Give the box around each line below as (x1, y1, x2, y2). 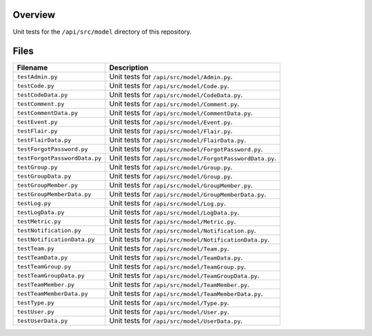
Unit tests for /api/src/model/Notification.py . (109, 226, 256, 235)
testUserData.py (17, 317, 68, 324)
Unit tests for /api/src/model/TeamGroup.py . (109, 262, 247, 271)
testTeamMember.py (17, 281, 75, 288)
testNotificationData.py (17, 235, 95, 243)
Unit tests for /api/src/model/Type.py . (109, 298, 230, 308)
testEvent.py (17, 118, 58, 125)
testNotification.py (17, 227, 82, 234)
